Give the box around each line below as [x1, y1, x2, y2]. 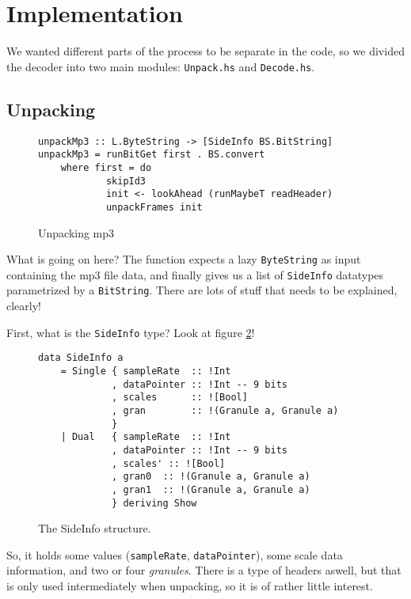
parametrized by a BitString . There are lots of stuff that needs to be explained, [6, 282, 398, 298]
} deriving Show [112, 497, 197, 509]
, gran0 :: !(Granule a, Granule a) [112, 471, 310, 483]
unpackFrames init [105, 201, 203, 213]
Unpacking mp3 [38, 224, 115, 241]
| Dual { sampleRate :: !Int [60, 431, 231, 443]
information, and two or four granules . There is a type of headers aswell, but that [6, 562, 401, 578]
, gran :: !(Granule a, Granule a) [112, 404, 339, 416]
